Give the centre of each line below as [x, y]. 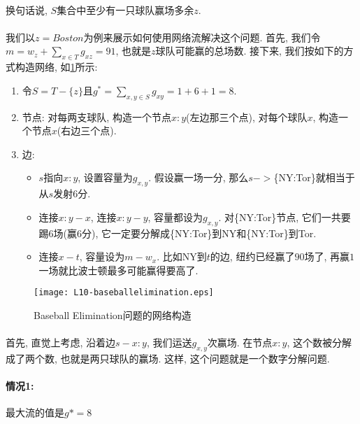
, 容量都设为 [175, 217]
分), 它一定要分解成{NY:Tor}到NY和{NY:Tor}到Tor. [199, 233]
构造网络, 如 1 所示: [56, 67]
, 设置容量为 [105, 177]
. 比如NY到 [182, 256]
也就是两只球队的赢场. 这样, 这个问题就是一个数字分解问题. [195, 358]
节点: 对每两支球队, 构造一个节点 [96, 116]
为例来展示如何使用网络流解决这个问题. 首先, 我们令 [202, 37]
